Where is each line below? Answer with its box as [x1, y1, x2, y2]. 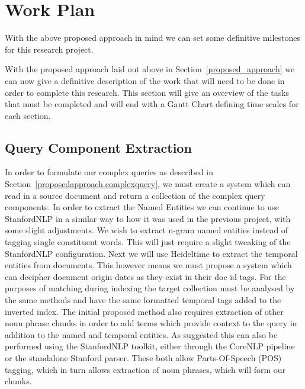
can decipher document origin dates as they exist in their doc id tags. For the [5, 270, 286, 282]
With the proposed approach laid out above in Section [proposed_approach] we [5, 63, 295, 75]
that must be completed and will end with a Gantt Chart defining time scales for [5, 98, 299, 110]
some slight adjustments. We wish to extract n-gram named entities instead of [5, 224, 288, 236]
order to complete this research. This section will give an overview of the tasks [5, 86, 290, 98]
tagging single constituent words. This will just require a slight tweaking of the [5, 236, 291, 248]
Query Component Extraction [5, 138, 192, 156]
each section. [5, 109, 51, 121]
